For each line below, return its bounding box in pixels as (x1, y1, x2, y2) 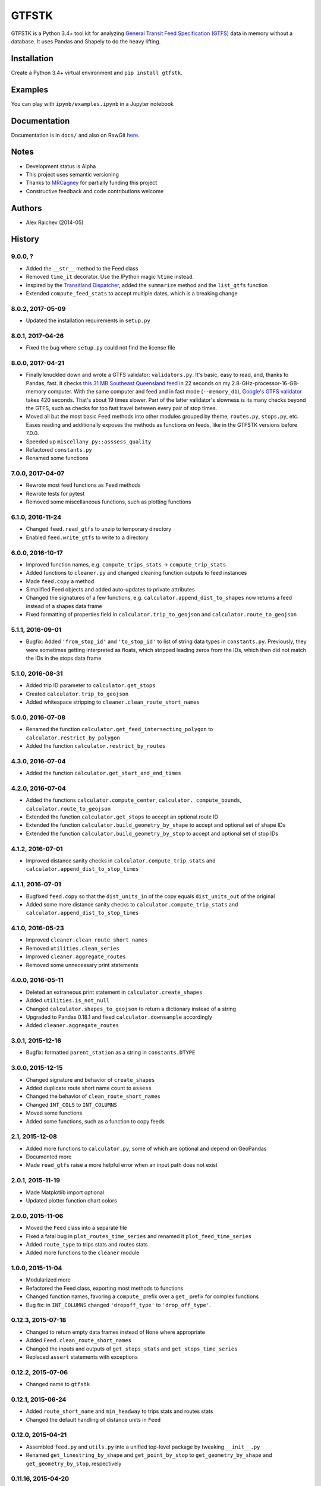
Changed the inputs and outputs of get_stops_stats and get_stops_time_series (26, 1345, 238, 1352)
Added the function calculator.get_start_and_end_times (26, 770, 181, 777)
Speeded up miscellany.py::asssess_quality (26, 437, 152, 445)
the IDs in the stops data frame (26, 654, 102, 662)
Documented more (26, 1153, 72, 1160)
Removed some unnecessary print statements (26, 961, 139, 968)
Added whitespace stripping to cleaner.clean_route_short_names (26, 698, 200, 706)
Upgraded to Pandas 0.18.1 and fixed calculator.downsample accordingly (26, 1013, 212, 1021)
